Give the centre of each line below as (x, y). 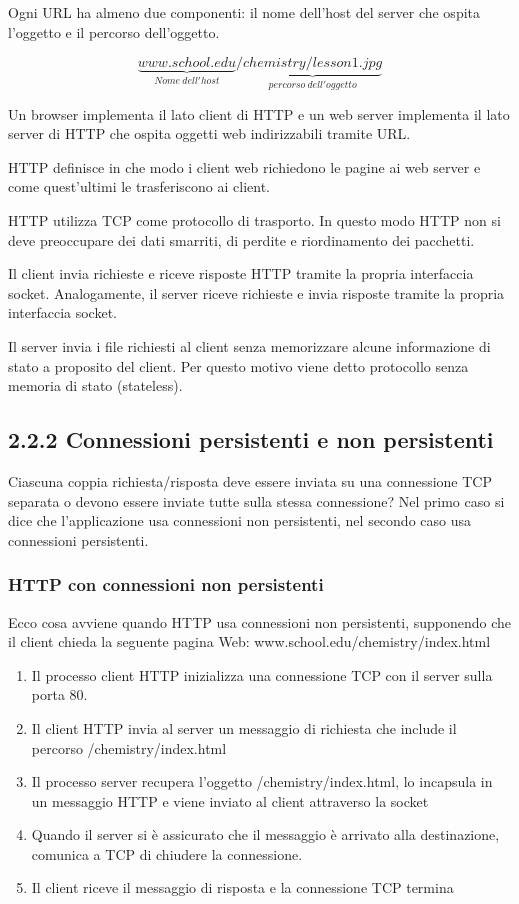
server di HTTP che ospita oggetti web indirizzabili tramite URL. (209, 133)
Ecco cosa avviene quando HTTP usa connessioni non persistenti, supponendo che (260, 621)
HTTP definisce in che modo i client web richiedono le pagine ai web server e (244, 166)
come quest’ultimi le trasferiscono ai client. (139, 186)
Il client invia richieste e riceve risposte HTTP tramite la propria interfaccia (241, 273)
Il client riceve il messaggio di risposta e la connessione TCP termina (242, 887)
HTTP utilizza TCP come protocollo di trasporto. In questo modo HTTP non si (254, 220)
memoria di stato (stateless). (95, 385)
